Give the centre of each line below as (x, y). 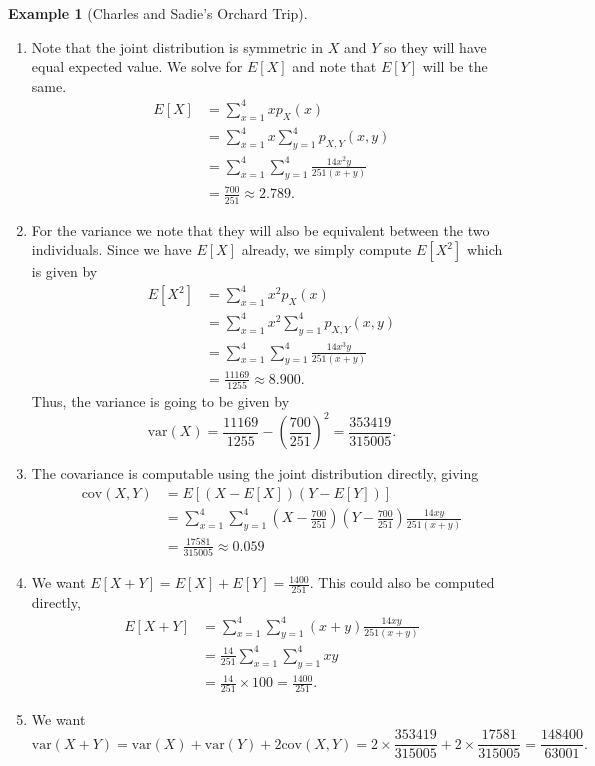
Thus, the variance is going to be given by (160, 401)
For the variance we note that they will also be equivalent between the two (260, 229)
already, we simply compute (326, 249)
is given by (64, 271)
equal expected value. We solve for (137, 66)
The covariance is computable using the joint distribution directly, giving (255, 473)
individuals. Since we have (111, 249)
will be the (455, 66)
